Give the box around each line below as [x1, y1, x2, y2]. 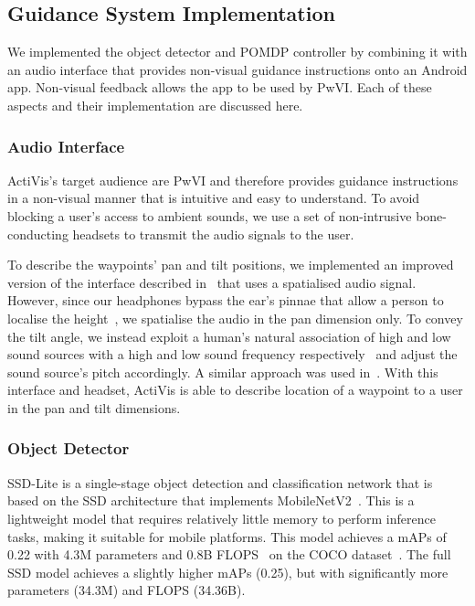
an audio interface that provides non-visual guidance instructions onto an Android [7, 59, 468, 79]
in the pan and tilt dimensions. [7, 398, 181, 417]
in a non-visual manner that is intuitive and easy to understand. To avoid [7, 188, 420, 207]
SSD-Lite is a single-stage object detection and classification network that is [7, 473, 433, 492]
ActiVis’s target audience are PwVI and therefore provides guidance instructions [7, 170, 459, 189]
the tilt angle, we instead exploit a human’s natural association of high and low [7, 326, 451, 346]
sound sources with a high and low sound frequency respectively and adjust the [7, 345, 458, 364]
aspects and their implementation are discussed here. [7, 95, 303, 114]
